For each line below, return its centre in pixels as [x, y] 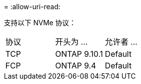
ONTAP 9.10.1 [79, 54]
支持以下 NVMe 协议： [40, 23]
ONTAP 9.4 [76, 66]
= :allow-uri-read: [32, 7]
